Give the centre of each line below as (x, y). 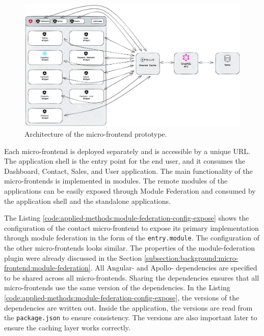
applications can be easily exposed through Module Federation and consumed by (130, 190)
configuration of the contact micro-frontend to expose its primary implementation (131, 227)
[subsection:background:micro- (191, 257)
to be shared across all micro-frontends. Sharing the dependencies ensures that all (132, 277)
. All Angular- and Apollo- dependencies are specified (174, 268)
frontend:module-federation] (47, 268)
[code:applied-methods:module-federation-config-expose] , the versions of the (122, 297)
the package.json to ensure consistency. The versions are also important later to (131, 317)
